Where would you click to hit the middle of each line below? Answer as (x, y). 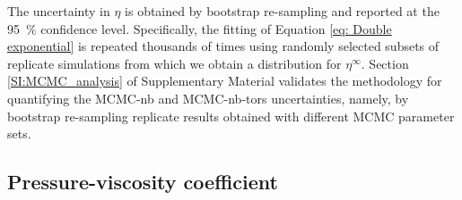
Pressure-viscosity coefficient (143, 182)
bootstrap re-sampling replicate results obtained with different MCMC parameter (231, 116)
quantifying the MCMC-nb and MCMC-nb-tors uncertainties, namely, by (208, 98)
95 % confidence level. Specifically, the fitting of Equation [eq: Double (200, 28)
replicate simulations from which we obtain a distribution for (174, 63)
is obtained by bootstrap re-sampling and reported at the (282, 11)
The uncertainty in (59, 11)
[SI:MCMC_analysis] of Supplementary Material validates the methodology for (225, 81)
